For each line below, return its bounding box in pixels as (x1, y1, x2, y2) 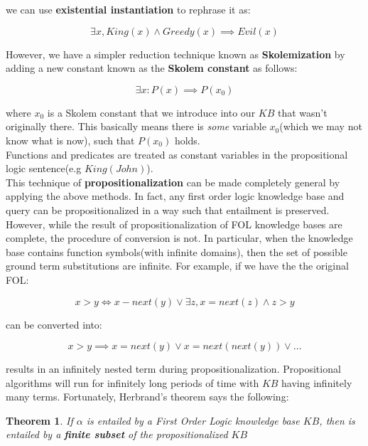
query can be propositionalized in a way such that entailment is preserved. (6, 202, 330, 217)
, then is (319, 413, 355, 428)
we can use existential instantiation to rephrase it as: (6, 2, 251, 16)
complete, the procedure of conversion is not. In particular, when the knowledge (6, 230, 353, 245)
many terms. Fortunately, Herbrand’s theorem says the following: (6, 389, 289, 404)
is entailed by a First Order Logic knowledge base (86, 413, 300, 428)
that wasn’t (277, 105, 328, 120)
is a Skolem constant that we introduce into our (47, 105, 256, 120)
